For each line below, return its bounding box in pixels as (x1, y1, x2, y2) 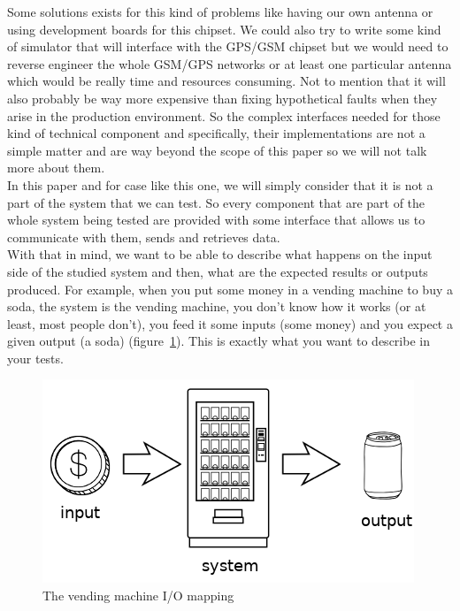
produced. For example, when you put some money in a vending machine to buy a (7, 279, 453, 298)
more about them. (7, 158, 105, 177)
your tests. (7, 348, 64, 367)
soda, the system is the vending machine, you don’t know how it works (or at (7, 297, 426, 316)
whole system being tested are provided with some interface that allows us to (7, 210, 425, 229)
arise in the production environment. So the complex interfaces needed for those (7, 106, 441, 125)
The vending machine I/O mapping (42, 586, 234, 605)
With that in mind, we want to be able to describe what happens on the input (7, 245, 433, 263)
